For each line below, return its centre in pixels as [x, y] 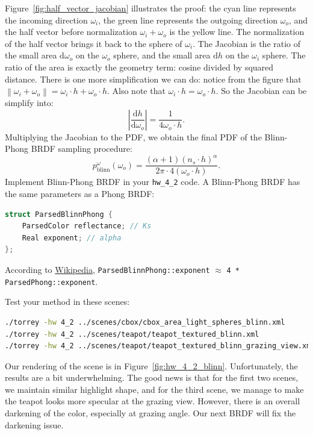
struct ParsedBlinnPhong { [59, 214]
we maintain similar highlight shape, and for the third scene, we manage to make [154, 389]
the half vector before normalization [71, 32]
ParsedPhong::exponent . [51, 281]
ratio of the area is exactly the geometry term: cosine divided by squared [139, 67]
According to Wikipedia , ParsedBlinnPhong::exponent [107, 270]
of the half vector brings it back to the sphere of [94, 43]
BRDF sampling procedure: [82, 149]
